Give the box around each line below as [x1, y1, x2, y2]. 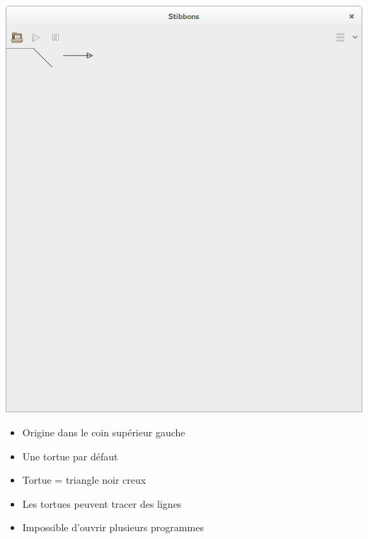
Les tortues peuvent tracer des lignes [22, 496, 182, 511]
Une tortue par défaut [22, 448, 118, 463]
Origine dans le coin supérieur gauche [22, 425, 185, 440]
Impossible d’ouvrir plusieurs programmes [22, 520, 204, 535]
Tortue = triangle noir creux [22, 472, 146, 487]
